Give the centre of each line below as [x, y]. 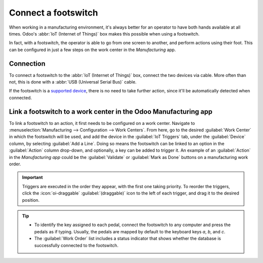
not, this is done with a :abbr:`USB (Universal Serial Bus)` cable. [73, 82]
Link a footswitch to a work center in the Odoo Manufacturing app [111, 112]
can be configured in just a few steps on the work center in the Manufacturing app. [93, 50]
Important [33, 177]
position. [31, 200]
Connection [27, 63]
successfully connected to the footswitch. [76, 245]
